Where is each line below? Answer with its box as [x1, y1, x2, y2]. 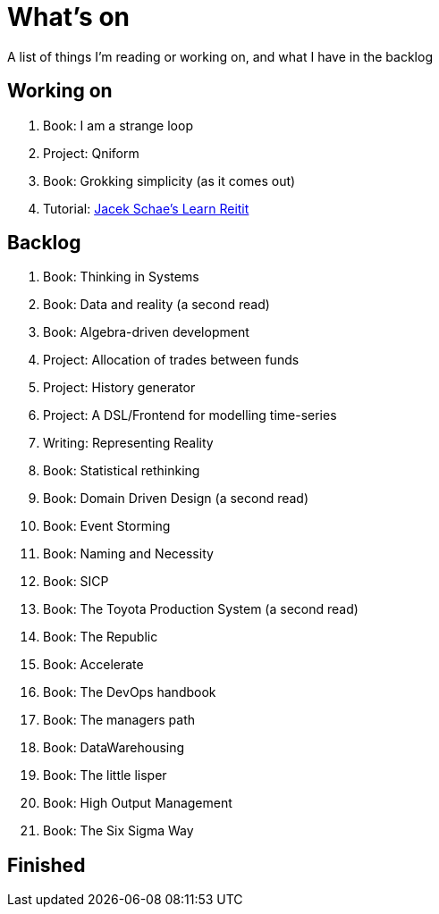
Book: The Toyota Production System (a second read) [43, 601, 359, 617]
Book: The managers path [43, 712, 196, 728]
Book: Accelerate [43, 657, 144, 673]
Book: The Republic [43, 629, 158, 645]
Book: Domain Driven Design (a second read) [43, 491, 309, 507]
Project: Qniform [43, 145, 139, 161]
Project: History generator [43, 380, 196, 396]
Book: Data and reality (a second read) [43, 297, 270, 313]
